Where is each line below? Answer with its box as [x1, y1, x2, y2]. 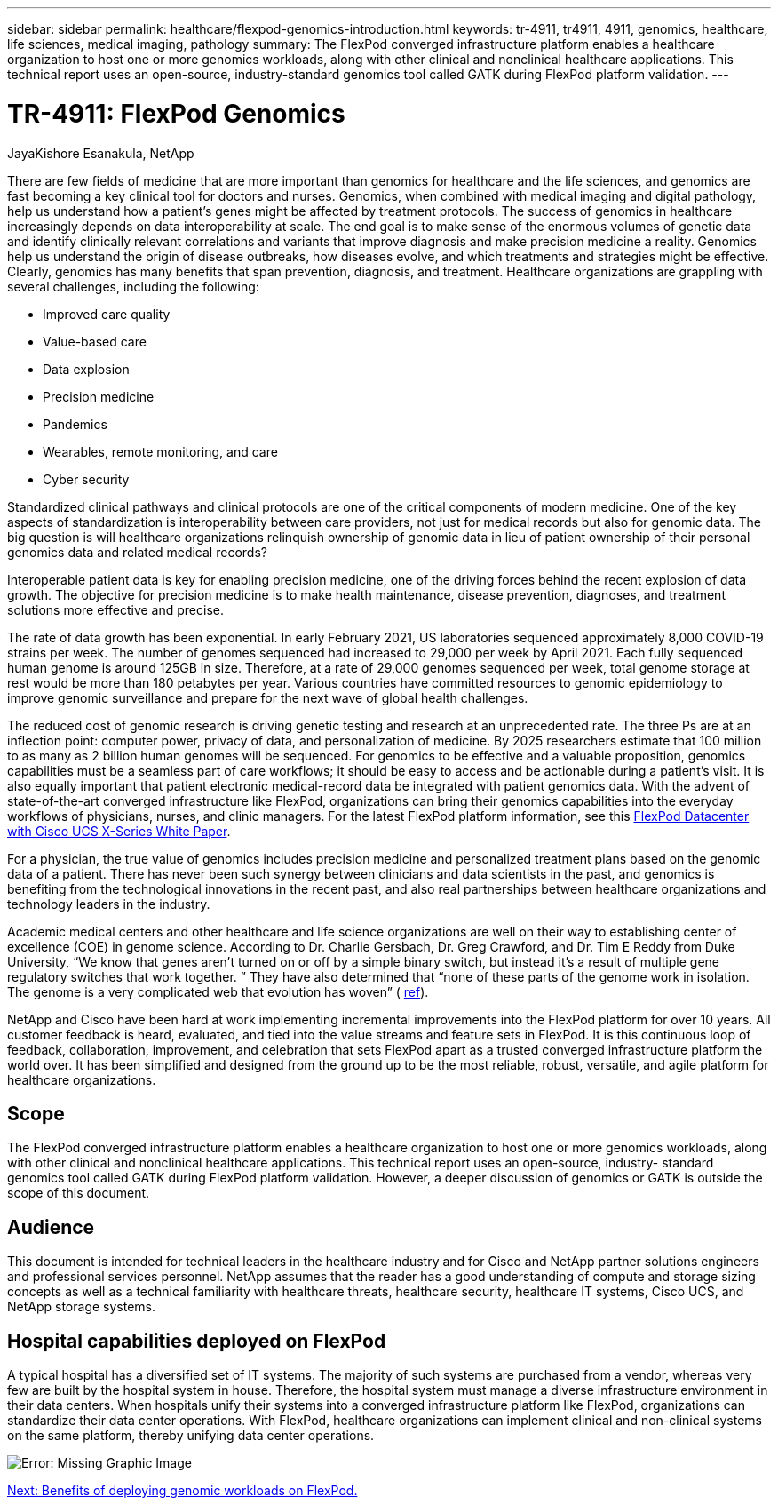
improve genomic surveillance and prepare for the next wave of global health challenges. [7, 689, 528, 705]
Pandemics [43, 416, 107, 432]
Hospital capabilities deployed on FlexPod [7, 1329, 386, 1352]
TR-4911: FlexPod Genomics [7, 98, 345, 129]
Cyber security [43, 471, 130, 487]
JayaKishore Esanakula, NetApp [7, 145, 194, 161]
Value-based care [43, 333, 147, 349]
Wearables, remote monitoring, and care [43, 443, 278, 459]
